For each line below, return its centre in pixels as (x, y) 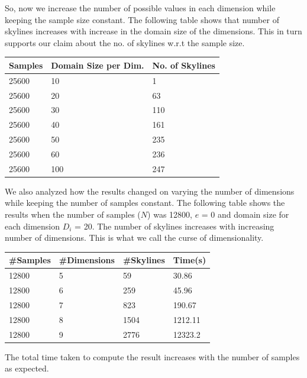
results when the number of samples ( (73, 214)
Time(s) (190, 260)
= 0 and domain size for (245, 214)
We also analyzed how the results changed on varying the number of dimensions (150, 191)
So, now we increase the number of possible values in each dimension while (140, 8)
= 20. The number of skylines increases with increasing (174, 226)
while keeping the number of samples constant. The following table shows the (145, 203)
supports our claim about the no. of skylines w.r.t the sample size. (125, 42)
